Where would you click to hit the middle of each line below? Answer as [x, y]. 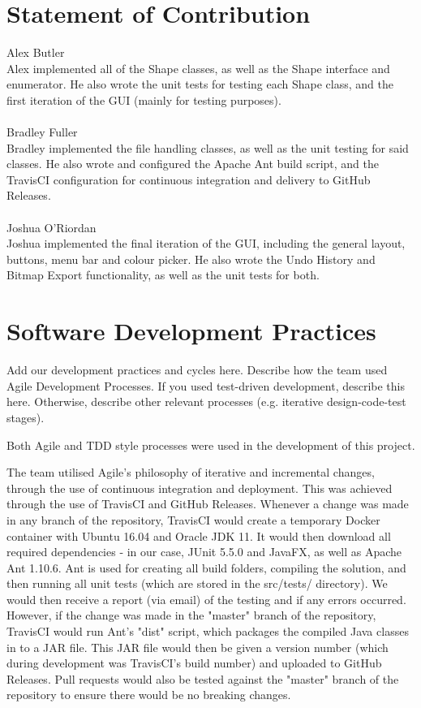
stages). [26, 417]
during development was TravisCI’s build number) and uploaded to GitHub [194, 663]
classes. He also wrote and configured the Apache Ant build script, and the [193, 164]
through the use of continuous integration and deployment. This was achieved [200, 488]
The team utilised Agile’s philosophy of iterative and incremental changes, [191, 472]
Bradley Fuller [42, 132]
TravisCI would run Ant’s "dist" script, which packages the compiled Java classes [208, 631]
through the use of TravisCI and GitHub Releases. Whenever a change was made [208, 504]
